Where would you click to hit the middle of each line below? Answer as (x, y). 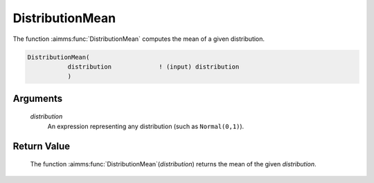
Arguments (38, 98)
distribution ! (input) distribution (153, 67)
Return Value (42, 146)
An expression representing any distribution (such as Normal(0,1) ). (146, 126)
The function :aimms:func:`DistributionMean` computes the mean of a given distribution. (139, 39)
